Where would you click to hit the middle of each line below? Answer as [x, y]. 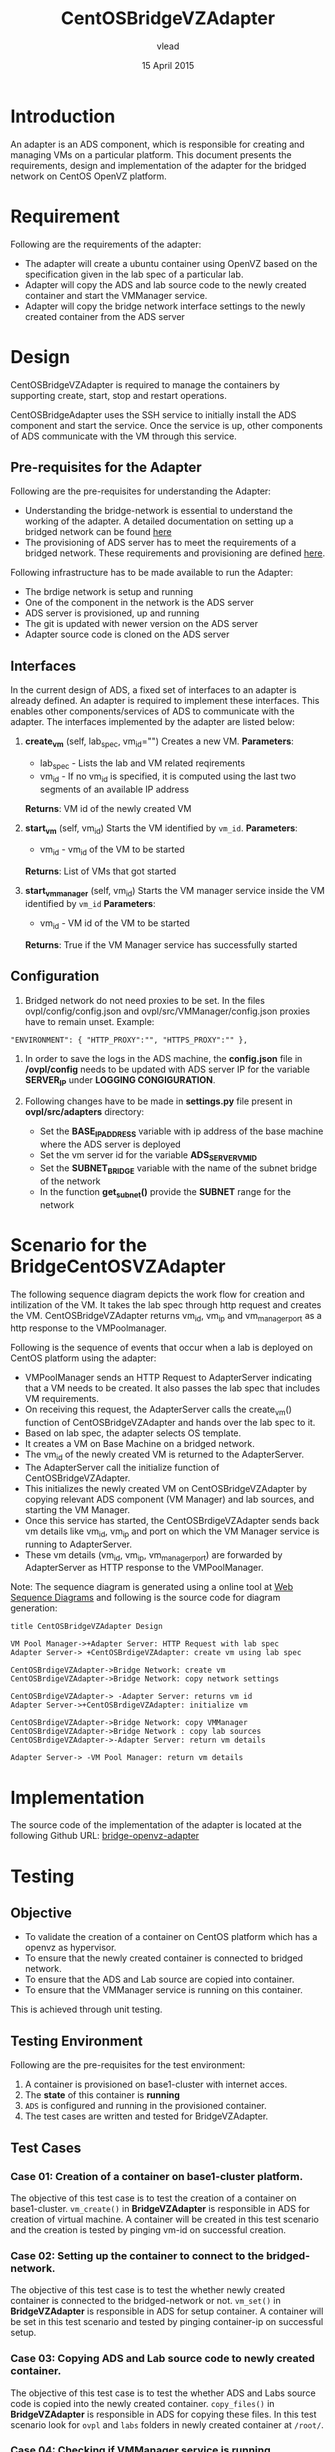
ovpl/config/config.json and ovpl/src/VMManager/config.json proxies [167, 1011]
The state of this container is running [102, 2095]
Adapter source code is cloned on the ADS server [127, 634]
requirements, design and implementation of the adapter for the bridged [158, 165]
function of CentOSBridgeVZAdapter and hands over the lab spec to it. [170, 1423]
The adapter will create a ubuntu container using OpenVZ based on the [171, 263]
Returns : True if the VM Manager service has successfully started [161, 944]
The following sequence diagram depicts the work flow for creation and [157, 1294]
